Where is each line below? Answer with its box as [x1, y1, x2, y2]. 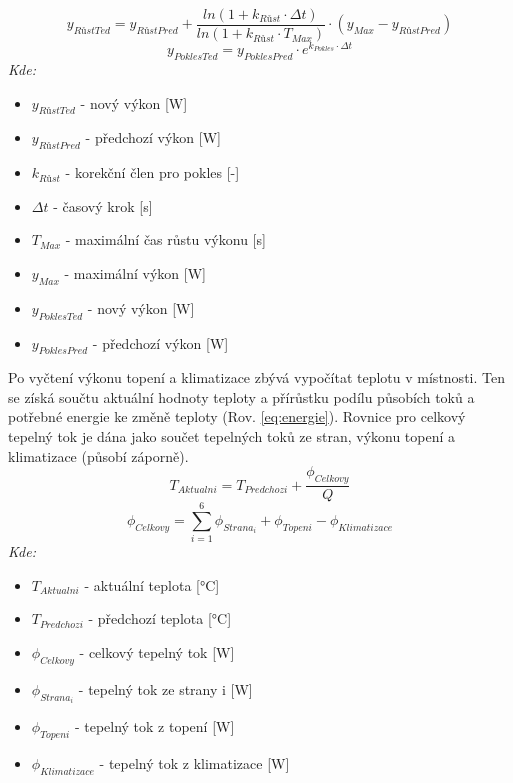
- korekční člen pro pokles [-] [65, 162, 240, 183]
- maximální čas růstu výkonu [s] [65, 229, 266, 250]
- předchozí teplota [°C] [88, 608, 232, 629]
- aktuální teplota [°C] [84, 574, 220, 595]
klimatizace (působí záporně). [8, 445, 189, 466]
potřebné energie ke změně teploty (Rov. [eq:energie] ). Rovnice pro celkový [8, 406, 466, 427]
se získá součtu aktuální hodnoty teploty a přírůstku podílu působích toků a [8, 386, 475, 407]
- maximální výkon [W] [64, 262, 206, 283]
